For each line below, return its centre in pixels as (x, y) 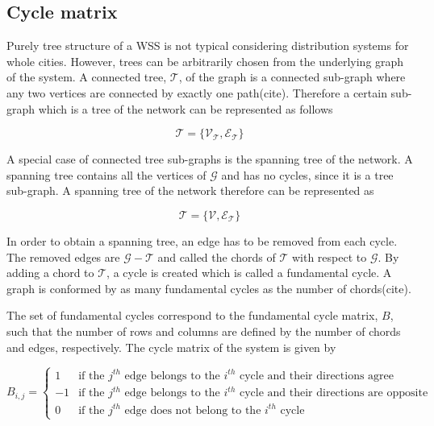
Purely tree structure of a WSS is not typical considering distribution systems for (208, 45)
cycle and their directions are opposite (334, 393)
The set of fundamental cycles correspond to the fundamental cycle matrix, (192, 315)
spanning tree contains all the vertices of (106, 174)
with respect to (329, 256)
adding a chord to (50, 273)
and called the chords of (217, 256)
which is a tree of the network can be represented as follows (186, 108)
